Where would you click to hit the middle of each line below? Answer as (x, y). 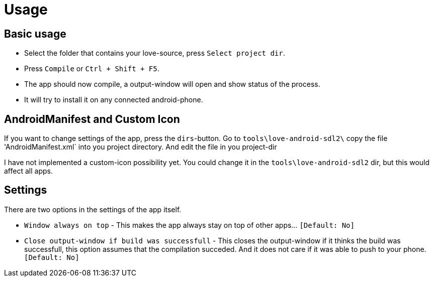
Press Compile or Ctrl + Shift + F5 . (92, 69)
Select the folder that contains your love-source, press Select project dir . (155, 53)
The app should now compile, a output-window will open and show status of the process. (172, 84)
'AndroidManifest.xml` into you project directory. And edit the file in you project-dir (141, 147)
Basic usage (35, 34)
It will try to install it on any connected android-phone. (114, 100)
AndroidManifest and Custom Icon (92, 119)
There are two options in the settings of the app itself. (93, 209)
